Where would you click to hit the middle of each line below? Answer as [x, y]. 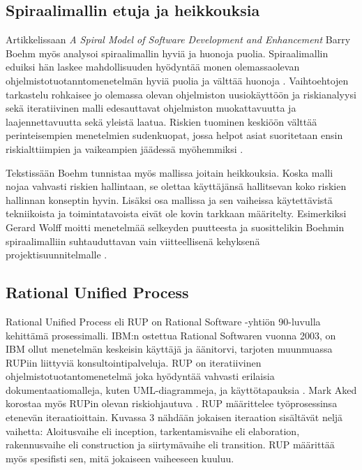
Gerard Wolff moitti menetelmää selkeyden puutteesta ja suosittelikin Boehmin [175, 227]
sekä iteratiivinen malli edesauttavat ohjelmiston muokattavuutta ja [151, 108]
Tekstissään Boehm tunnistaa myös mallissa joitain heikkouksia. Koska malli [169, 172]
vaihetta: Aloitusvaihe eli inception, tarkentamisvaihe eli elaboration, [153, 431]
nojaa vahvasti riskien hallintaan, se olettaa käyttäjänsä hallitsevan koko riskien [176, 186]
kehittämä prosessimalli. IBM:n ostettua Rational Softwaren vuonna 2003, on [171, 335]
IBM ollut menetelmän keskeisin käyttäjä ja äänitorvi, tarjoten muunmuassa [169, 349]
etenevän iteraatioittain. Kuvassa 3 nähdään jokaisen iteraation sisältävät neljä [174, 417]
